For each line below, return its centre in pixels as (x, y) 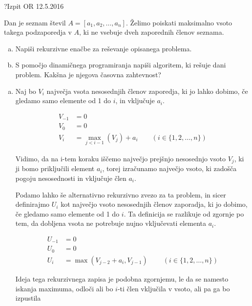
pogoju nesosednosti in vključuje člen (71, 178)
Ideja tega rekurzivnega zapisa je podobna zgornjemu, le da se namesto (122, 278)
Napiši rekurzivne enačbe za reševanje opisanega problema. (104, 48)
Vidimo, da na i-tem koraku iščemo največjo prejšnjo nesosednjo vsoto (120, 158)
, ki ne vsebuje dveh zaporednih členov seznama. (152, 32)
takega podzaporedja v (38, 32)
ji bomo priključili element (55, 168)
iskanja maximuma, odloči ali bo (64, 288)
